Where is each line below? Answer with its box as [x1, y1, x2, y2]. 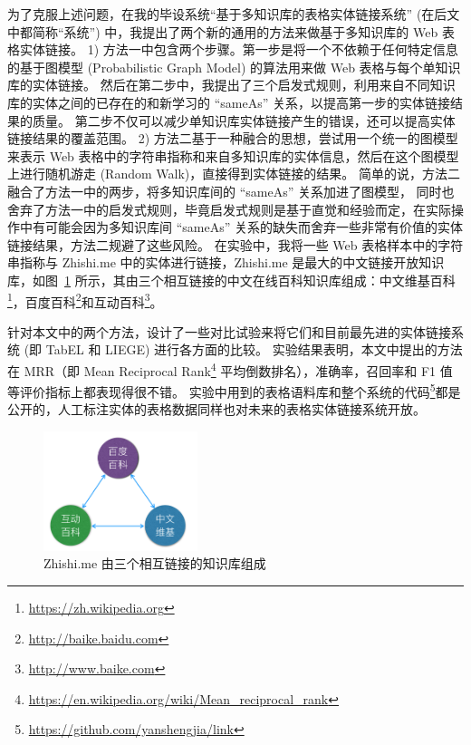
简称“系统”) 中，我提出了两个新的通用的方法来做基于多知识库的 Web [32, 22, 438, 41]
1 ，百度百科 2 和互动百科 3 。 [7, 289, 163, 311]
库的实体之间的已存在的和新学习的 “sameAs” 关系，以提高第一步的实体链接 [7, 92, 450, 111]
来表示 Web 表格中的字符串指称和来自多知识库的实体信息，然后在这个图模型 [7, 146, 459, 165]
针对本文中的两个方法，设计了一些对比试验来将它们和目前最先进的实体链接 [7, 322, 451, 341]
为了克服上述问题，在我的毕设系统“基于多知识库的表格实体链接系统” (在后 [7, 5, 447, 23]
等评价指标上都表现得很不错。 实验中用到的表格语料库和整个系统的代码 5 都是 [7, 380, 461, 401]
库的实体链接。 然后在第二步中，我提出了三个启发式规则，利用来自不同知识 [7, 75, 456, 94]
